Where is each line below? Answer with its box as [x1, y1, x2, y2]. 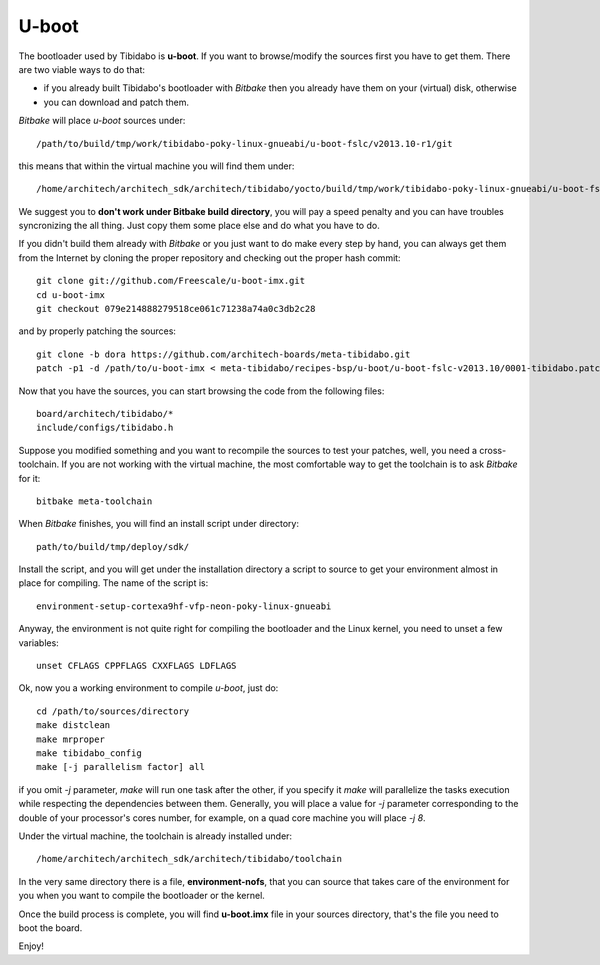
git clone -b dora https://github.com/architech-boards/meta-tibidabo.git [36, 348, 411, 360]
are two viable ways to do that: [18, 63, 145, 75]
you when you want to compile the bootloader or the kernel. [18, 890, 265, 902]
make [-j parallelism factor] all [36, 761, 205, 773]
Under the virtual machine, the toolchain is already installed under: [18, 830, 293, 842]
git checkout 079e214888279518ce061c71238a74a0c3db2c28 [36, 303, 316, 315]
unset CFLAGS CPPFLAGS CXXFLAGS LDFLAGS [36, 660, 237, 672]
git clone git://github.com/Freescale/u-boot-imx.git [36, 275, 305, 287]
